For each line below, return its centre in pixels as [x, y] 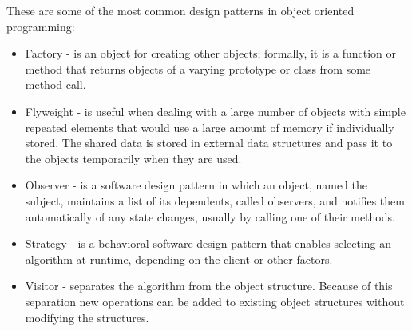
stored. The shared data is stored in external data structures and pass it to [209, 143]
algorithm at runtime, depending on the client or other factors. [179, 259]
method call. [55, 84]
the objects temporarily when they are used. [133, 158]
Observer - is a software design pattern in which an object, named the [196, 185]
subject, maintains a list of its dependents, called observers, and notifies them [215, 200]
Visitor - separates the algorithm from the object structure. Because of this [209, 286]
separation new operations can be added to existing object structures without [215, 301]
